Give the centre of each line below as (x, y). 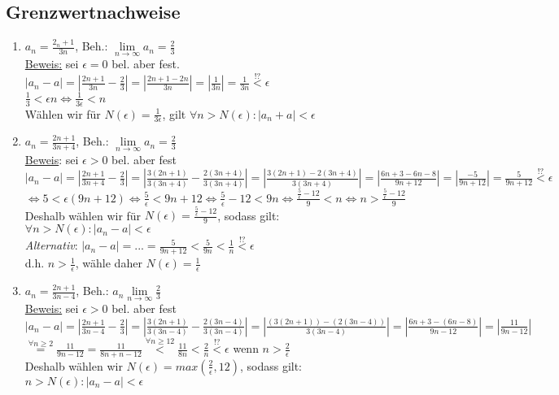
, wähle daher (109, 263)
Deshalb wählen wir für (83, 215)
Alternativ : (51, 245)
